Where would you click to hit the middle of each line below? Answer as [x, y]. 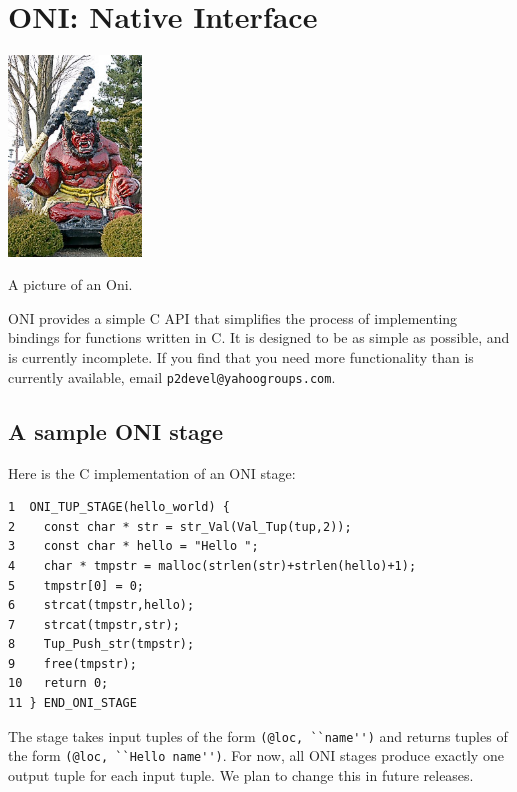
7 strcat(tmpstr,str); [94, 624]
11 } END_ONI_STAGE [72, 703]
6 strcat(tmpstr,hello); [101, 605]
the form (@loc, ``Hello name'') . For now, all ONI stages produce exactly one [256, 755]
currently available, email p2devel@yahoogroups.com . [172, 376]
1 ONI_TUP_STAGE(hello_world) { [119, 507]
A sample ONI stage [115, 430]
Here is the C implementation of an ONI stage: [152, 472]
